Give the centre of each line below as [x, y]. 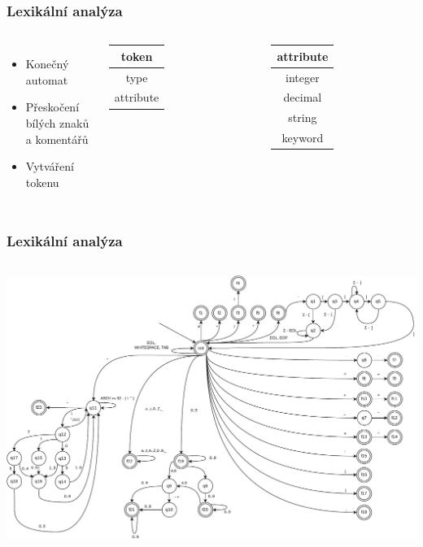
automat [47, 79]
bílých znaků [57, 123]
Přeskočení [52, 107]
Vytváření [50, 166]
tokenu [42, 182]
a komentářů [57, 139]
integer [303, 77]
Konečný [47, 64]
